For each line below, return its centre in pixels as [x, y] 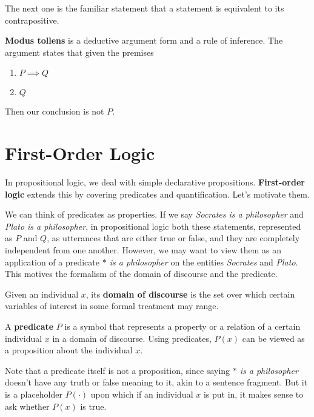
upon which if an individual [142, 394]
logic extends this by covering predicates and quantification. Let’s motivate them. [157, 194]
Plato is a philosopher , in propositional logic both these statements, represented [153, 226]
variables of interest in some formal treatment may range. [112, 306]
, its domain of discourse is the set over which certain [190, 294]
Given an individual [42, 294]
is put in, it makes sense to [253, 394]
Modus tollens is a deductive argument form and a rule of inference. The [144, 40]
